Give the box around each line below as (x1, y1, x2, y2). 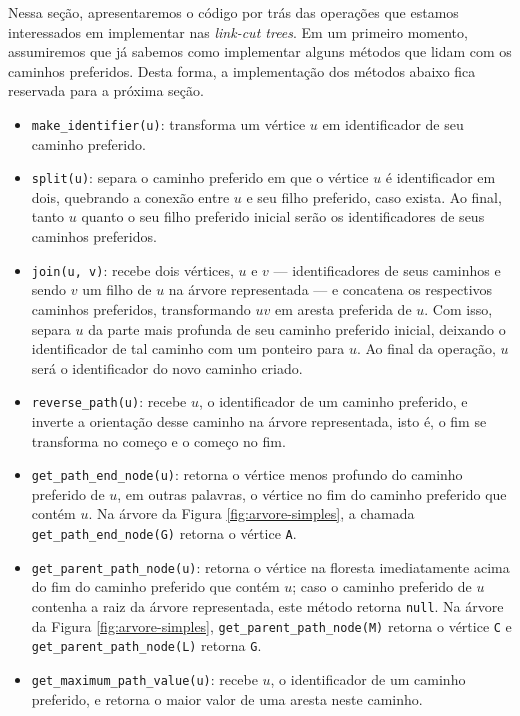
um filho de (82, 279, 152, 300)
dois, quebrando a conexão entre (31, 186, 230, 207)
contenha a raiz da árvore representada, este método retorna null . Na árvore (31, 595, 504, 616)
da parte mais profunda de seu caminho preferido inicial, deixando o (88, 318, 506, 339)
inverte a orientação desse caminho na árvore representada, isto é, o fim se (31, 410, 487, 431)
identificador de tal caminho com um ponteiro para (31, 338, 345, 359)
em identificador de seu (322, 113, 464, 134)
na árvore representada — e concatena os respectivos (168, 279, 493, 300)
